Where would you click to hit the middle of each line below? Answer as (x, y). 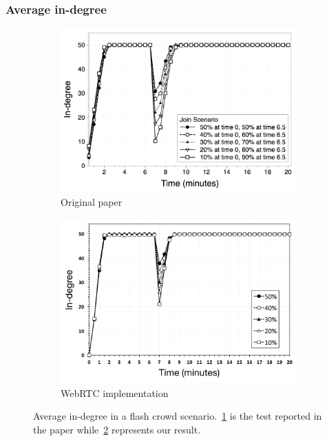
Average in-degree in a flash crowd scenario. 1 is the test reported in (178, 416)
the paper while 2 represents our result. (117, 429)
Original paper (92, 201)
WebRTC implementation (115, 392)
